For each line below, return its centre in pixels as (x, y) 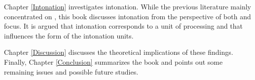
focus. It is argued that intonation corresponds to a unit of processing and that (124, 26)
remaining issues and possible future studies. (71, 71)
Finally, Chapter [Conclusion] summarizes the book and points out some (113, 61)
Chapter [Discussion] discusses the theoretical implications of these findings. (119, 52)
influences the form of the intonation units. (69, 35)
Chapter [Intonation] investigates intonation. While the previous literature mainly (127, 6)
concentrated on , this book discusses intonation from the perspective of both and (127, 16)
